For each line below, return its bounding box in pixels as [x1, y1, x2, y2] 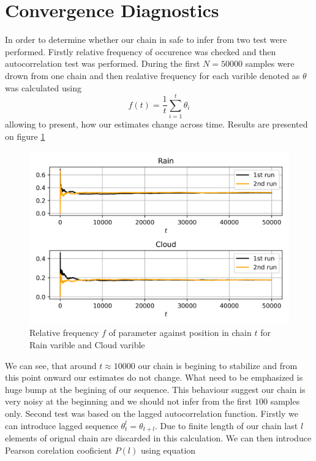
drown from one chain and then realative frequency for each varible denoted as [5, 69, 300, 82]
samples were [245, 57, 295, 70]
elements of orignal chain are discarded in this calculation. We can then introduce [5, 432, 312, 444]
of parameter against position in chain [108, 326, 252, 339]
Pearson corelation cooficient [5, 443, 112, 456]
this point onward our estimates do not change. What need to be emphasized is [5, 371, 303, 384]
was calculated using [5, 81, 81, 94]
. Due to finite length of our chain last [154, 419, 298, 432]
